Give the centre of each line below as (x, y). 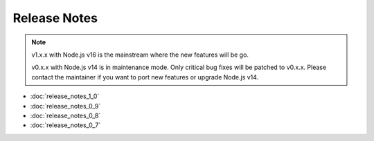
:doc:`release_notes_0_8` (65, 115)
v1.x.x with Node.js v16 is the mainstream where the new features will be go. (140, 55)
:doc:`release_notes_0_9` (65, 106)
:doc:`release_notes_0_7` (65, 125)
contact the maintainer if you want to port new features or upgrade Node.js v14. (145, 77)
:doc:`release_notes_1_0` (65, 96)
